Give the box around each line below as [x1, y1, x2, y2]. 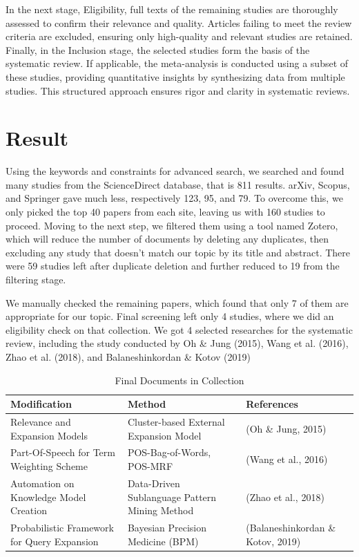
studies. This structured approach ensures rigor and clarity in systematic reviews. [6, 83, 350, 97]
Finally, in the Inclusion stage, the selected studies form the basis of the [6, 42, 310, 57]
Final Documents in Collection [115, 372, 244, 387]
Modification [10, 397, 72, 411]
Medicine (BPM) [127, 534, 199, 548]
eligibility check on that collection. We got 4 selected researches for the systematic [6, 322, 353, 337]
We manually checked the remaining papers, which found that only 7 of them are [6, 295, 349, 310]
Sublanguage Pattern [127, 489, 217, 504]
